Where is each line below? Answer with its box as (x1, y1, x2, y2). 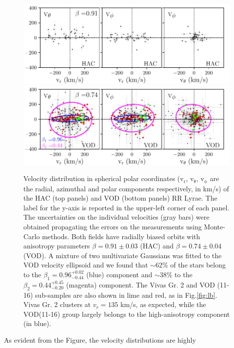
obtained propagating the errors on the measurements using (23, 222, 202, 232)
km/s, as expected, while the (120, 299, 206, 309)
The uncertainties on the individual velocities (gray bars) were (23, 212, 210, 222)
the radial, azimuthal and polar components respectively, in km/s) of (23, 183, 229, 193)
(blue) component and (86, 269, 153, 280)
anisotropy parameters (23, 241, 90, 251)
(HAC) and (140, 241, 174, 251)
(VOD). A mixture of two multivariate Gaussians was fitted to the (23, 250, 222, 260)
